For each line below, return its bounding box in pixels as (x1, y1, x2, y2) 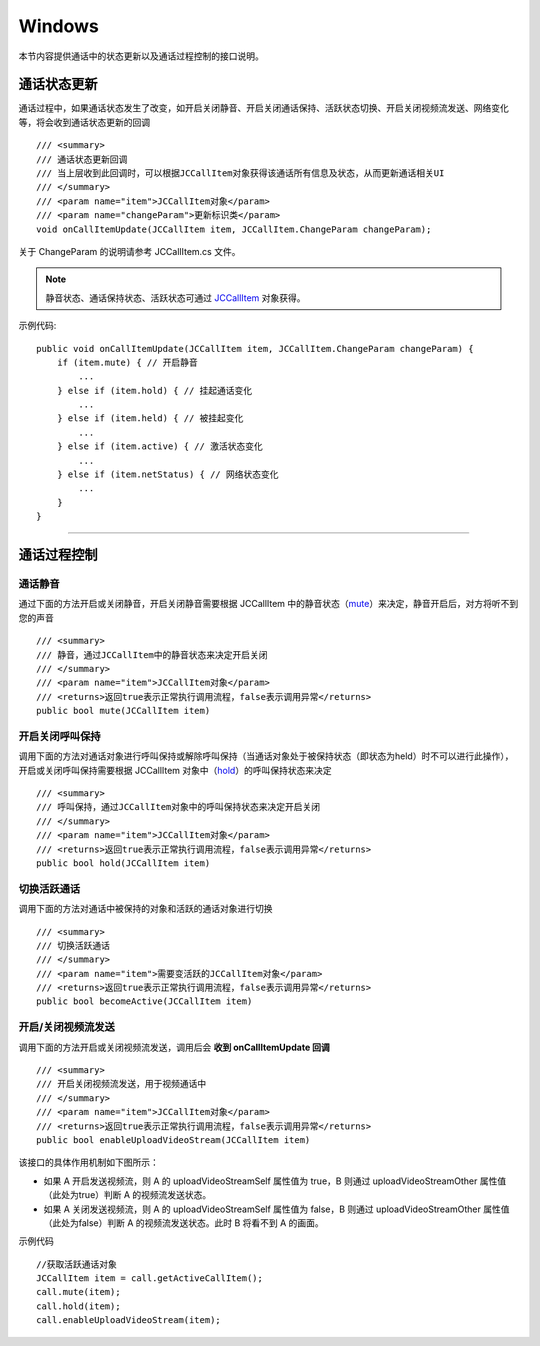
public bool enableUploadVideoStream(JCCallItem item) (36, 1134, 311, 1145)
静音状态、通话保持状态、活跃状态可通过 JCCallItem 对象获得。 (45, 291, 306, 304)
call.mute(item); (36, 1286, 121, 1298)
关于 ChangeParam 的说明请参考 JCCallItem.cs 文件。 (18, 245, 241, 257)
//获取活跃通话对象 (36, 1258, 117, 1270)
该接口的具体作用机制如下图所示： (18, 1156, 159, 1169)
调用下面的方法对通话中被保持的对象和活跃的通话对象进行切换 (18, 903, 273, 915)
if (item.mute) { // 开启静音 (56, 356, 199, 368)
